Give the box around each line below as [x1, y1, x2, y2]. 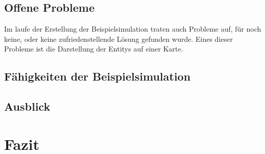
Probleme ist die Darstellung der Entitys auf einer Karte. [4, 43, 183, 54]
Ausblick [4, 98, 51, 114]
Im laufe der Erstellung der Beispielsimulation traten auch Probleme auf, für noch [4, 23, 261, 34]
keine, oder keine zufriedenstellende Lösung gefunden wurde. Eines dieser [4, 33, 233, 44]
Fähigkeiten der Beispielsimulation [4, 68, 191, 84]
